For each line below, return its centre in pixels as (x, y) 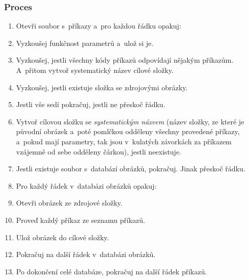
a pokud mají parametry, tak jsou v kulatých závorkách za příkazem (124, 141)
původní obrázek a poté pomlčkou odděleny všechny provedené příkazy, (128, 131)
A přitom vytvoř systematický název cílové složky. (95, 70)
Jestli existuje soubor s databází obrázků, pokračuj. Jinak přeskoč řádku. (131, 169)
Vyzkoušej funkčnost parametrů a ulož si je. (85, 43)
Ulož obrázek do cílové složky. (62, 237)
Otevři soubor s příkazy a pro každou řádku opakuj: (99, 26)
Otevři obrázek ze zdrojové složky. (69, 203)
